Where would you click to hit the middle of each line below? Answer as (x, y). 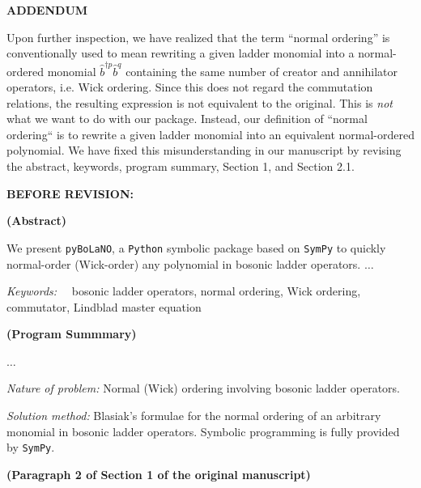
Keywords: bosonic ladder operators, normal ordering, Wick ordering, (184, 291)
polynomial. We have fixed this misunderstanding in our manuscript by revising (204, 150)
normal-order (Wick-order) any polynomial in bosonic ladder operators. (184, 263)
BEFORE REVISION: (70, 193)
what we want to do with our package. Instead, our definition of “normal (187, 119)
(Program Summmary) (72, 334)
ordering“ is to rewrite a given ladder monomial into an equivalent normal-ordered (211, 134)
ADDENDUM (47, 10)
